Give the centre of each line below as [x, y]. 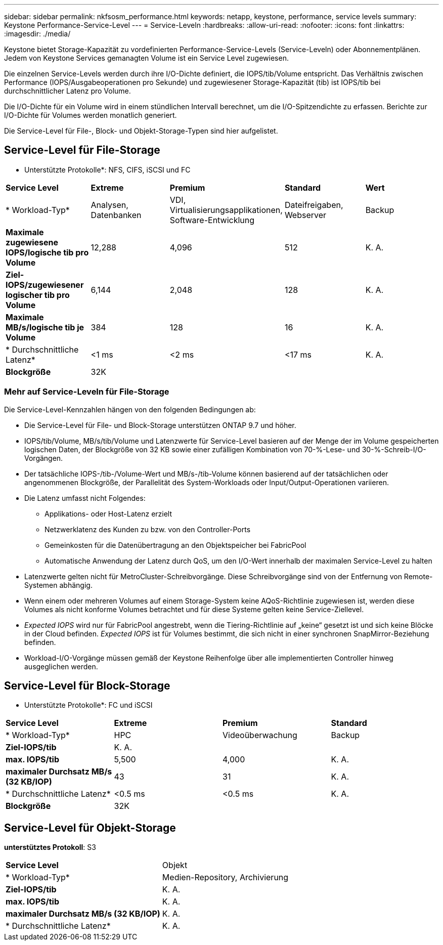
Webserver [305, 215]
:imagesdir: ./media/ [37, 34]
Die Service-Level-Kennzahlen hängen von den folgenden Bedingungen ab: [130, 409]
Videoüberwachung [260, 735]
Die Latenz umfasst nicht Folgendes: [85, 498]
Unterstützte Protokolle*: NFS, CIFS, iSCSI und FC [107, 169]
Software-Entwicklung [212, 220]
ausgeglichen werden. [61, 666]
